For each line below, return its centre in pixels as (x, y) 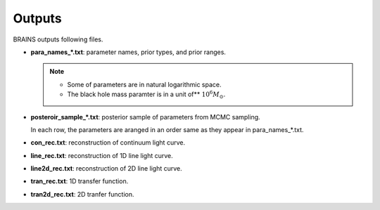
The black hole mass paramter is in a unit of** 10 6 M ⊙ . (146, 94)
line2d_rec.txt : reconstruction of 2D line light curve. (106, 169)
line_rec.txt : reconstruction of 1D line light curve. (102, 155)
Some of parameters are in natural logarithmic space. (144, 84)
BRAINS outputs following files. (58, 39)
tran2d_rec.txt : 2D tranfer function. (82, 194)
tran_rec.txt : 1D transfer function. (80, 181)
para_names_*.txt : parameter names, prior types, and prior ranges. (128, 52)
